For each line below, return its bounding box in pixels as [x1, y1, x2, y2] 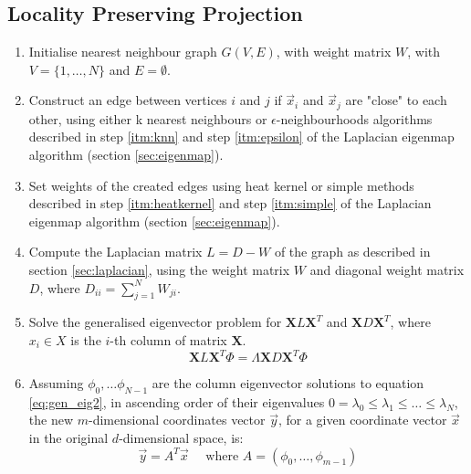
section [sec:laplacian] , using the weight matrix [28, 260, 290, 279]
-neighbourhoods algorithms [276, 109, 433, 128]
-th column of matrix [110, 330, 227, 349]
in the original [28, 428, 109, 448]
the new [28, 410, 74, 429]
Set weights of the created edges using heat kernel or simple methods [28, 175, 414, 195]
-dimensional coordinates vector [88, 410, 266, 429]
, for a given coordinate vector [277, 410, 447, 429]
